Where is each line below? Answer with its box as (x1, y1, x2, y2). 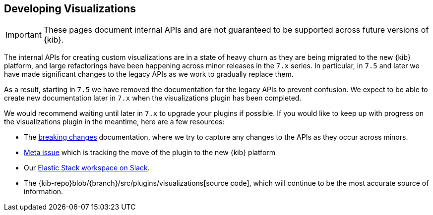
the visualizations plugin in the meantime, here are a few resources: (4, 117, 225, 126)
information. (24, 187, 63, 196)
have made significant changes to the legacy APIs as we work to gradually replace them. (4, 70, 294, 79)
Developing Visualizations (4, 2, 136, 15)
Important (5, 30, 42, 40)
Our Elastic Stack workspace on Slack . (24, 163, 150, 172)
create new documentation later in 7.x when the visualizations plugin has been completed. (4, 94, 302, 103)
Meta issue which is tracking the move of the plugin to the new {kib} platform (24, 148, 276, 157)
